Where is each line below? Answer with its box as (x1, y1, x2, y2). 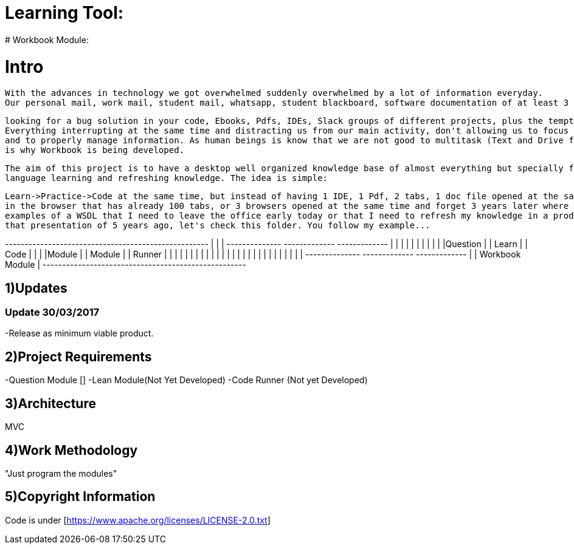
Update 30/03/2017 (5, 306, 100, 319)
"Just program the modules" (5, 468, 117, 479)
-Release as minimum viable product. (5, 328, 154, 339)
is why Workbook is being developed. (5, 145, 185, 155)
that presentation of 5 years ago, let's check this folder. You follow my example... (5, 220, 431, 231)
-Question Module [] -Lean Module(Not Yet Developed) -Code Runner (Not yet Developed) (5, 375, 368, 386)
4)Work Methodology (5, 442, 138, 458)
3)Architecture (5, 395, 96, 411)
